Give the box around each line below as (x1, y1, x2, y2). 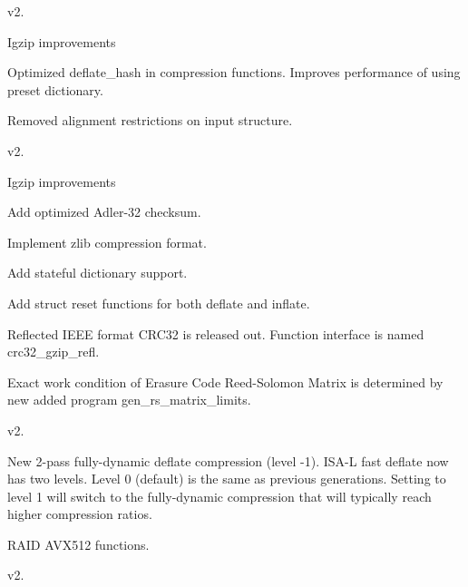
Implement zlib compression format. (7, 232, 207, 251)
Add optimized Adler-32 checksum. (7, 202, 201, 221)
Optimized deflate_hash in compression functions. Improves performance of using (7, 63, 461, 82)
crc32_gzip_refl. (7, 342, 100, 361)
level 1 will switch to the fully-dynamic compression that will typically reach (7, 486, 432, 505)
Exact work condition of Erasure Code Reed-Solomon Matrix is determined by (7, 372, 444, 391)
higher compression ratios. (7, 504, 152, 523)
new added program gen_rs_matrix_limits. (7, 390, 251, 409)
